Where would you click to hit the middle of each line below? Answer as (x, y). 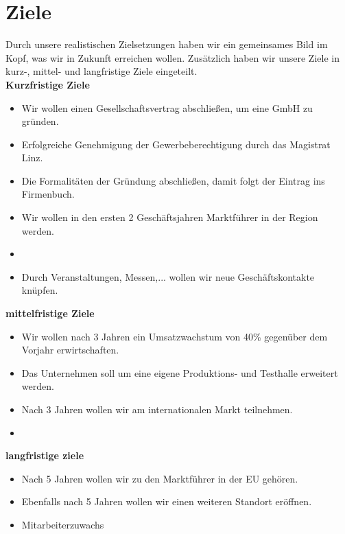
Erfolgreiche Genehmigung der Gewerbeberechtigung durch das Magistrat (176, 144)
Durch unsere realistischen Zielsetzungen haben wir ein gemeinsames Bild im (167, 44)
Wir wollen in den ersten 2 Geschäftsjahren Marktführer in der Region (170, 217)
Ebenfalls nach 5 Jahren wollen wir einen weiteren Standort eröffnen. (167, 501)
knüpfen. (40, 290)
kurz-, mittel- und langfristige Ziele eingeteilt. (102, 71)
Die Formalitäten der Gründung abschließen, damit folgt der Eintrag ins (173, 180)
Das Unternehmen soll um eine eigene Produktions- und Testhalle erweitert (180, 372)
